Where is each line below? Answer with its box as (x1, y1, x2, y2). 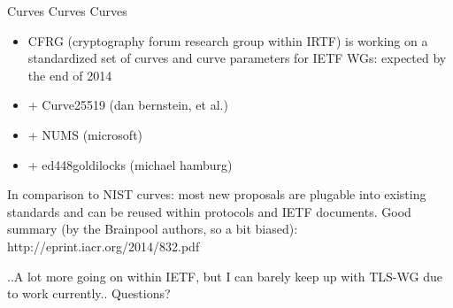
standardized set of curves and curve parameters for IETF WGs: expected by (27, 49, 447, 67)
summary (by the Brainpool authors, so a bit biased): (7, 219, 298, 238)
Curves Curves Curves (7, 2, 127, 19)
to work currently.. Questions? (7, 284, 171, 303)
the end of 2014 (27, 65, 112, 84)
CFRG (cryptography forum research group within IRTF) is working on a (27, 31, 428, 50)
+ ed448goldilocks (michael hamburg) (27, 155, 233, 173)
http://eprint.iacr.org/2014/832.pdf (7, 236, 200, 255)
